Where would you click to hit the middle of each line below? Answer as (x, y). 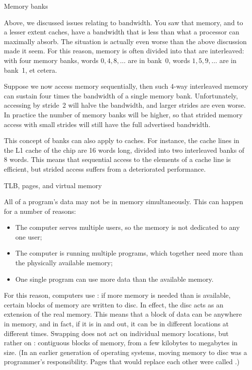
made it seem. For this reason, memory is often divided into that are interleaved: (124, 51)
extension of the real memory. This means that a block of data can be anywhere (123, 314)
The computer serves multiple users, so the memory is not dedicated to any (127, 227)
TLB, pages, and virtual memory (53, 185)
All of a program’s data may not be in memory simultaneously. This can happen (124, 201)
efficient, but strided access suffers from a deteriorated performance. (105, 169)
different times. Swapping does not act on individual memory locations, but (116, 333)
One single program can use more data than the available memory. (114, 279)
